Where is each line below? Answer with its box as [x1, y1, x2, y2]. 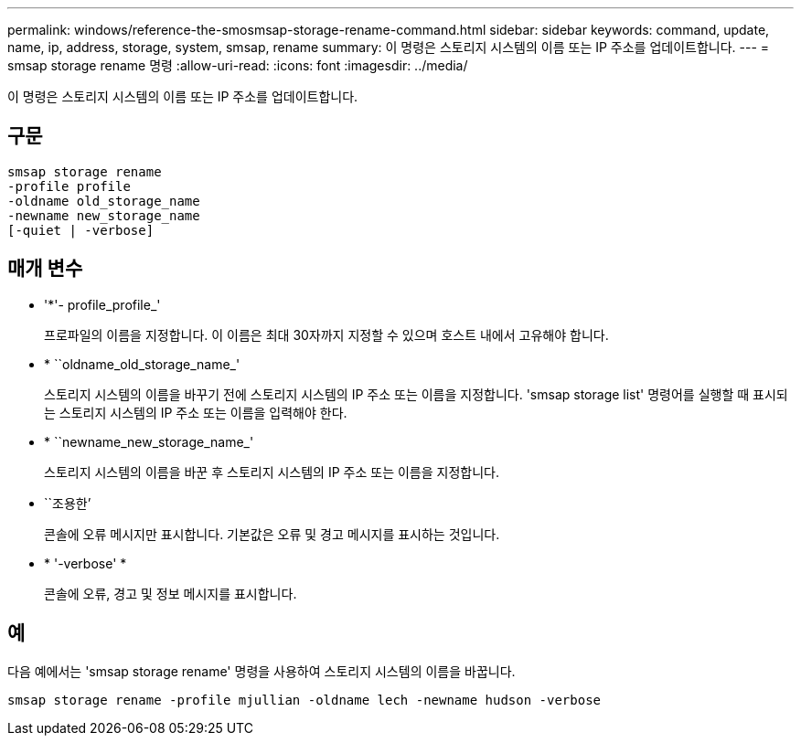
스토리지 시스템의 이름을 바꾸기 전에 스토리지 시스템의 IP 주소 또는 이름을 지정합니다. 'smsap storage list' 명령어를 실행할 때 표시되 [44, 386, 788, 402]
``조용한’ [44, 494, 91, 511]
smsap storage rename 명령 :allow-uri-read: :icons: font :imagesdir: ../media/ [7, 58, 468, 73]
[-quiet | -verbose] [7, 222, 155, 238]
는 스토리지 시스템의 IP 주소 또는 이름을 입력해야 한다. [44, 404, 347, 420]
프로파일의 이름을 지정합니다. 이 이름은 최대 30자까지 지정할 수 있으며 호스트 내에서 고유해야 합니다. [44, 326, 609, 343]
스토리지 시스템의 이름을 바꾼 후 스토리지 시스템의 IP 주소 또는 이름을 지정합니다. [44, 463, 499, 480]
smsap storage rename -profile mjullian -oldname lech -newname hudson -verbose [7, 692, 602, 707]
